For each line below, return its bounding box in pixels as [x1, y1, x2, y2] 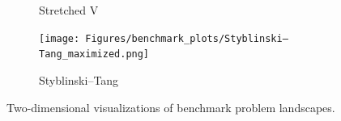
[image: [39, 32, 80, 44]
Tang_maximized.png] [39, 48, 150, 60]
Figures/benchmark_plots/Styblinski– [85, 32, 288, 44]
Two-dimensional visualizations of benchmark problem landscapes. [6, 98, 335, 115]
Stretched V [39, 2, 99, 18]
